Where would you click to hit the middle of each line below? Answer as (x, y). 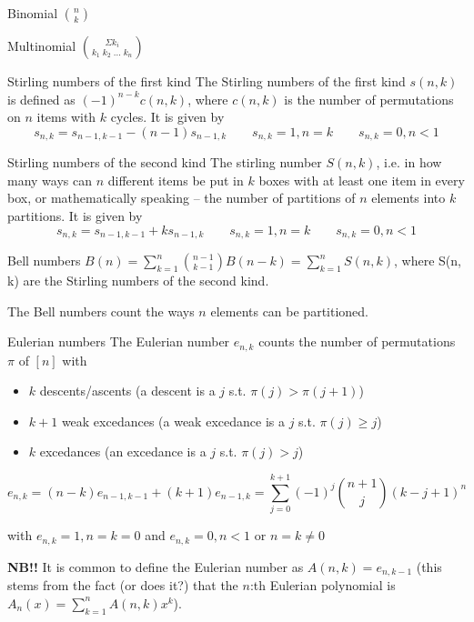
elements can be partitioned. (289, 311)
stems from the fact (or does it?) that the (123, 585)
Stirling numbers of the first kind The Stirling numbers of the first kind (207, 81)
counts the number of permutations (357, 341)
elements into (408, 198)
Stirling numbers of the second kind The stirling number (165, 162)
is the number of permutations (369, 99)
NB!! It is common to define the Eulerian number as (156, 566)
